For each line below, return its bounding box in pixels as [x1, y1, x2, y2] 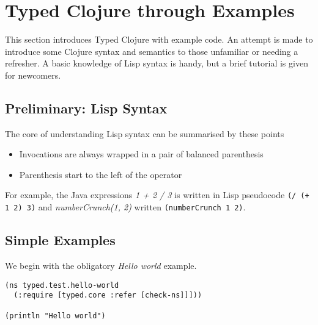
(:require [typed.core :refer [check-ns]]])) [13, 291, 202, 300]
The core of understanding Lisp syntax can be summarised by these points [5, 127, 284, 140]
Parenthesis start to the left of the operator [19, 168, 182, 180]
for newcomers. [5, 68, 61, 81]
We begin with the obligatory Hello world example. [5, 259, 197, 271]
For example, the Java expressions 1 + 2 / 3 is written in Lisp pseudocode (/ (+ [5, 188, 309, 201]
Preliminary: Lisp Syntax [5, 98, 168, 117]
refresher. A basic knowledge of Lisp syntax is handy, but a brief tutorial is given [5, 57, 308, 70]
